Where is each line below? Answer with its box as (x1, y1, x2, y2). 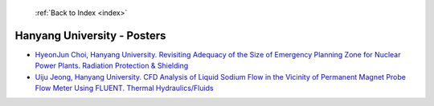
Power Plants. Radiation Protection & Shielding (35, 61, 189, 71)
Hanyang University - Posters (14, 29, 166, 42)
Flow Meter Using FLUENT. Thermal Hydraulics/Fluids (35, 84, 214, 93)
